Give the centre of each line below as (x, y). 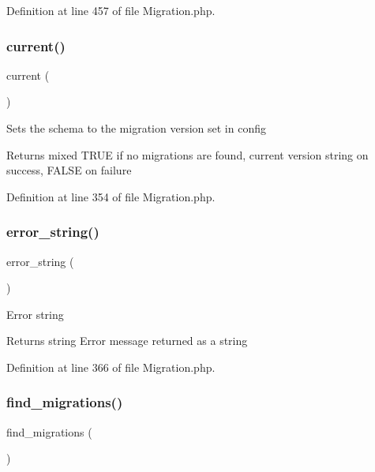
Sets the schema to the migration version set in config (136, 128)
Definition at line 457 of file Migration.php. (111, 10)
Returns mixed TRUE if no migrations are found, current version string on (187, 154)
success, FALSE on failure (69, 170)
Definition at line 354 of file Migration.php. (111, 196)
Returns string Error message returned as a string (127, 341)
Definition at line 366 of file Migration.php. (111, 367)
